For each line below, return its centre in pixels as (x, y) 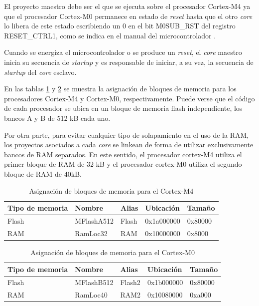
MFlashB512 (94, 282)
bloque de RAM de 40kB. (43, 173)
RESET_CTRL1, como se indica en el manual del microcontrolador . (110, 35)
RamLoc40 (91, 295)
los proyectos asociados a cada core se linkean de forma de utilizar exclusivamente (129, 145)
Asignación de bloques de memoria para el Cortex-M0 (113, 252)
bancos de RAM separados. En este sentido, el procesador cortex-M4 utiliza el (123, 154)
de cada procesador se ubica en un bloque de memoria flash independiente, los (123, 108)
